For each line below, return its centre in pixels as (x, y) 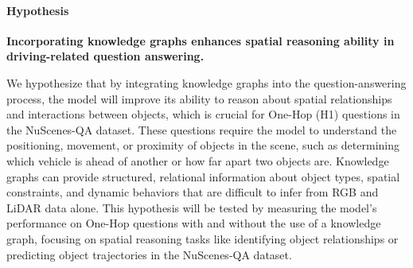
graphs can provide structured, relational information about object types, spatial (203, 176)
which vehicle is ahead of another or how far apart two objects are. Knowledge (198, 160)
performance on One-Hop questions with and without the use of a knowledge (194, 223)
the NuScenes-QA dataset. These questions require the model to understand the (202, 129)
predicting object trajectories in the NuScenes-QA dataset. (149, 254)
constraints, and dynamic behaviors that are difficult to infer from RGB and (193, 192)
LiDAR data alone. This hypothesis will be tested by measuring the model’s (192, 207)
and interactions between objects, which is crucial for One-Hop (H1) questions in (203, 114)
